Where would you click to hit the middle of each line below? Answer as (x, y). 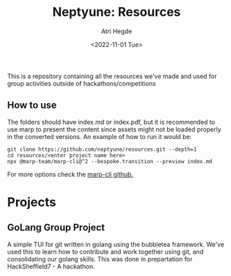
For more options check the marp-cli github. (70, 174)
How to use (32, 105)
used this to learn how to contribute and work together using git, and (105, 251)
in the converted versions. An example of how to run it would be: (100, 136)
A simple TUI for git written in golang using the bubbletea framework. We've (116, 244)
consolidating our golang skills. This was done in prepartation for (100, 259)
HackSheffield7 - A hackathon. (51, 266)
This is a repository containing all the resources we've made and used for (112, 76)
